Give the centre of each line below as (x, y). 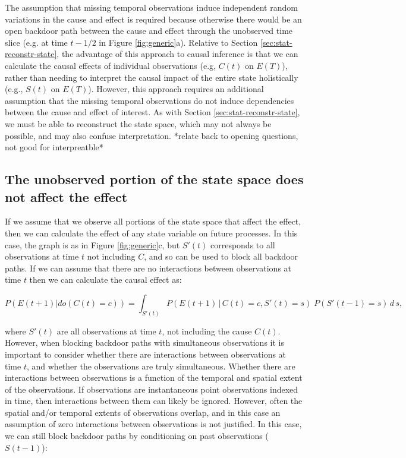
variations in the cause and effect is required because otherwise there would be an (153, 19)
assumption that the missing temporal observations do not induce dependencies (150, 100)
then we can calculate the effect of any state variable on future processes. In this (151, 233)
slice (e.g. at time (36, 42)
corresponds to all (243, 244)
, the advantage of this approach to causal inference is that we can (177, 54)
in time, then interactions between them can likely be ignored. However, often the (154, 401)
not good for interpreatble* (54, 147)
